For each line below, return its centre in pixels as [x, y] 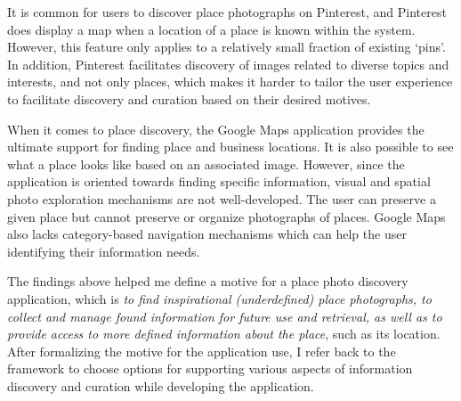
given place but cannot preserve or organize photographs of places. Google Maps [226, 216]
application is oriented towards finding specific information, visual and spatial [219, 181]
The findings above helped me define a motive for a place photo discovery [208, 281]
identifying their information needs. [104, 251]
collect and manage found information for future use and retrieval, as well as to [225, 316]
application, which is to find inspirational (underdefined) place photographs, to [219, 298]
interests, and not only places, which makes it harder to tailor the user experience [230, 82]
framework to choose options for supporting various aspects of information [210, 368]
